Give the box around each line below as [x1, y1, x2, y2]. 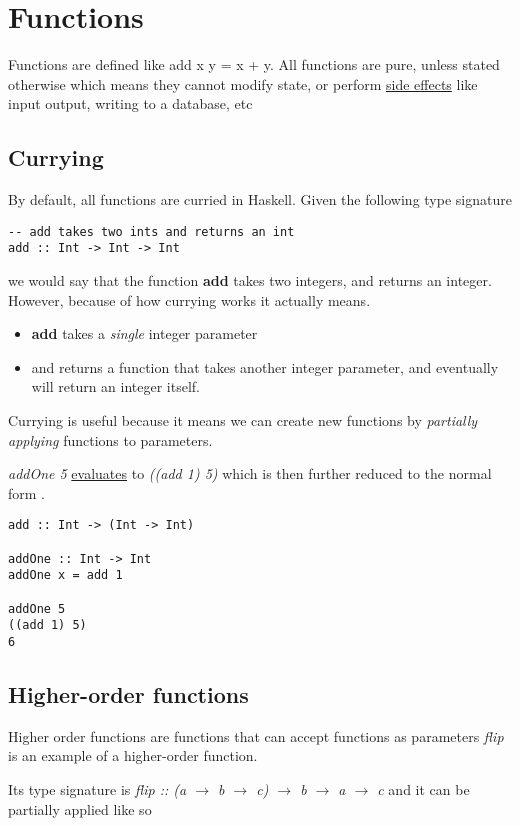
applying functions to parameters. [8, 429, 213, 450]
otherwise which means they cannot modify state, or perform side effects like [8, 73, 478, 94]
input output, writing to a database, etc [8, 93, 253, 114]
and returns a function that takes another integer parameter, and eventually [31, 356, 499, 377]
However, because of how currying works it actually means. [8, 289, 371, 310]
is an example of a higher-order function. [8, 745, 258, 766]
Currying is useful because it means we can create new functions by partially [8, 409, 478, 430]
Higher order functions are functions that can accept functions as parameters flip [8, 725, 504, 746]
